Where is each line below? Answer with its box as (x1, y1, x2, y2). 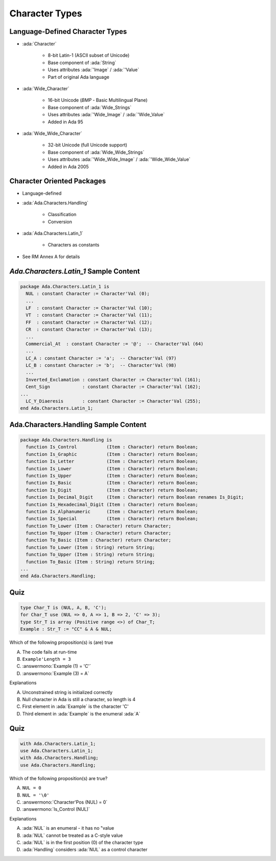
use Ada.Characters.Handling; (20, 762, 96, 768)
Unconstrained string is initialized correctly (22, 689, 112, 695)
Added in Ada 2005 (48, 163, 89, 170)
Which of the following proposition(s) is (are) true (9, 639, 113, 645)
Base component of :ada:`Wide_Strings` (48, 104, 132, 110)
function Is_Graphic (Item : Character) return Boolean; (26, 451, 198, 457)
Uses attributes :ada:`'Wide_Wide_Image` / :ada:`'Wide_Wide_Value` (48, 156, 191, 162)
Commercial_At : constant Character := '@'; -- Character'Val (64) (26, 341, 204, 347)
